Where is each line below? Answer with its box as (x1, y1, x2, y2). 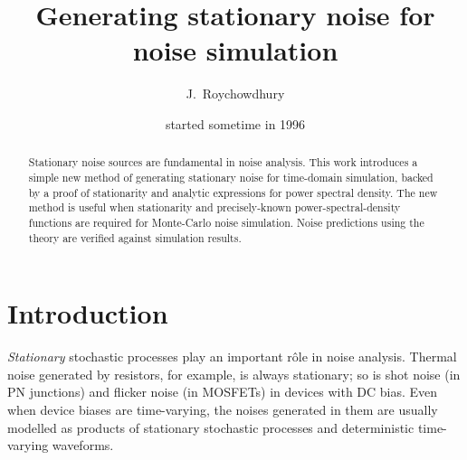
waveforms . (52, 436, 114, 455)
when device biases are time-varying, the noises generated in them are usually (7, 399, 438, 418)
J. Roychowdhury (186, 84, 285, 103)
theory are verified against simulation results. (28, 230, 242, 245)
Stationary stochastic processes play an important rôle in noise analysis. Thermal (7, 347, 457, 366)
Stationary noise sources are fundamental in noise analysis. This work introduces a (28, 155, 418, 170)
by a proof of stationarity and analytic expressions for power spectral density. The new (28, 184, 438, 200)
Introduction (7, 295, 168, 332)
